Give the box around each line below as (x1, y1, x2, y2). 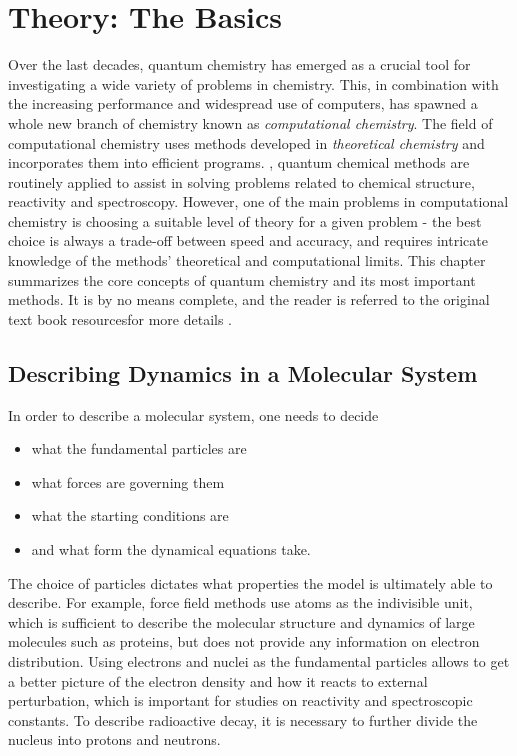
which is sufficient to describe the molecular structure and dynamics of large (8, 611, 475, 632)
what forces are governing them (31, 471, 225, 492)
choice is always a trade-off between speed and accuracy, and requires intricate (8, 230, 488, 251)
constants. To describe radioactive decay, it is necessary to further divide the (8, 709, 478, 730)
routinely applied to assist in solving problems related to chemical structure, (8, 171, 475, 192)
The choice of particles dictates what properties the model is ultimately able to (8, 572, 493, 593)
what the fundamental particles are (31, 438, 247, 459)
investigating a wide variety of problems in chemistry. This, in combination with (8, 73, 499, 94)
